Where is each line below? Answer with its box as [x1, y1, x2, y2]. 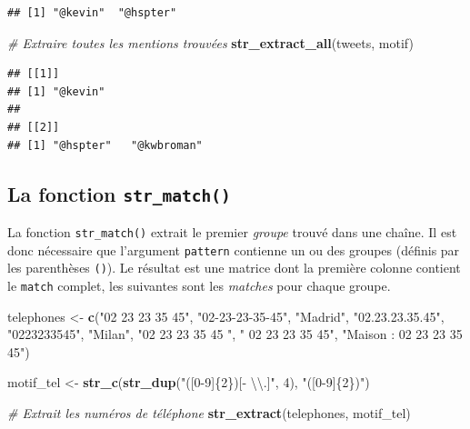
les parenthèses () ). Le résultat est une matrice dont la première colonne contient [7, 258, 461, 277]
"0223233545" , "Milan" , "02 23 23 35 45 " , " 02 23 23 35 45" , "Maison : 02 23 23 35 [7, 324, 463, 344]
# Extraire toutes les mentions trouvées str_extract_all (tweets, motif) [7, 33, 414, 52]
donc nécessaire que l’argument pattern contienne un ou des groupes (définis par [7, 240, 460, 259]
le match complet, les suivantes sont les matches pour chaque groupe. [7, 275, 391, 294]
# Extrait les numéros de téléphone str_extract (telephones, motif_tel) [7, 403, 411, 422]
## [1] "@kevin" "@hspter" [7, 6, 177, 19]
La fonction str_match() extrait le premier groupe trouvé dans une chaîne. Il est [7, 222, 457, 241]
